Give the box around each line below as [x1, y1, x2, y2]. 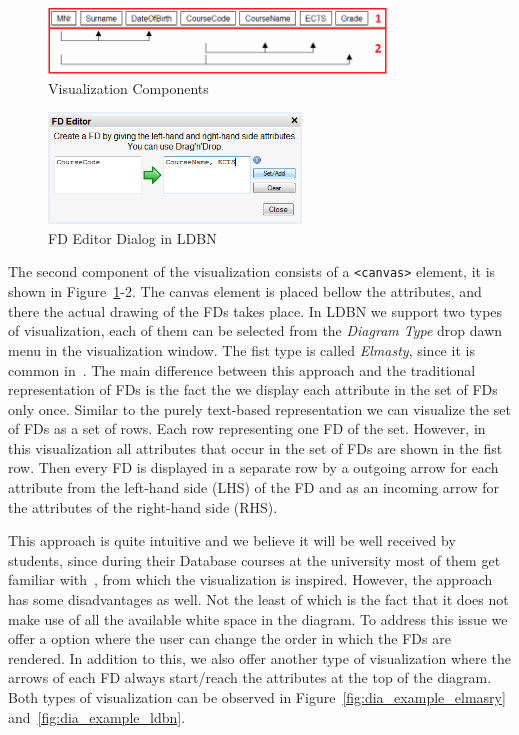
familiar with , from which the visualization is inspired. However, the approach [8, 569, 493, 590]
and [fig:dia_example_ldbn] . [8, 706, 186, 727]
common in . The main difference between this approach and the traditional [8, 359, 476, 380]
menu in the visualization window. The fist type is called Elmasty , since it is [8, 339, 475, 360]
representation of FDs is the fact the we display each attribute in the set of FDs [8, 379, 498, 400]
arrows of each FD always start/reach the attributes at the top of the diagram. [8, 667, 492, 688]
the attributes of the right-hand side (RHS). [8, 496, 278, 517]
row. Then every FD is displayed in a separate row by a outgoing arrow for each [8, 457, 499, 478]
